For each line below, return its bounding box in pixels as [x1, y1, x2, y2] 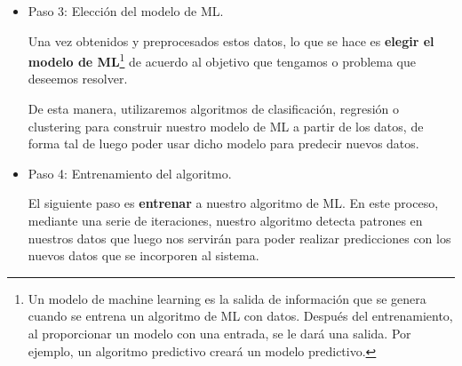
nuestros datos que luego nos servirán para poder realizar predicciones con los [28, 228, 451, 247]
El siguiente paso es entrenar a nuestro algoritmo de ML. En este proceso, [28, 194, 439, 212]
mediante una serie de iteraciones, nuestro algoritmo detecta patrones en [28, 211, 423, 229]
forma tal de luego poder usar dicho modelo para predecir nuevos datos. [28, 134, 419, 153]
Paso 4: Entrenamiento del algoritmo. [28, 163, 232, 182]
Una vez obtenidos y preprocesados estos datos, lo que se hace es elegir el [28, 31, 434, 50]
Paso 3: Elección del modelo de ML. [28, 2, 224, 20]
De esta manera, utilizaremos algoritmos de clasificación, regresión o [28, 99, 400, 118]
